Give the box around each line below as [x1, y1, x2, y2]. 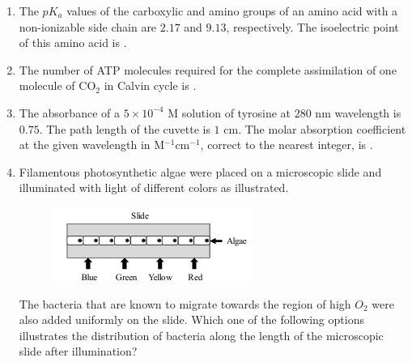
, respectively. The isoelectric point [226, 18, 399, 35]
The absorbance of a [19, 104, 120, 121]
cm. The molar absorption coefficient [223, 120, 406, 137]
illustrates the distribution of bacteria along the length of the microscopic [19, 326, 384, 343]
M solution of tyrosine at [168, 104, 291, 121]
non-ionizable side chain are [19, 18, 157, 35]
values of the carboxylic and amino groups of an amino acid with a [66, 2, 398, 19]
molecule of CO [19, 77, 96, 94]
